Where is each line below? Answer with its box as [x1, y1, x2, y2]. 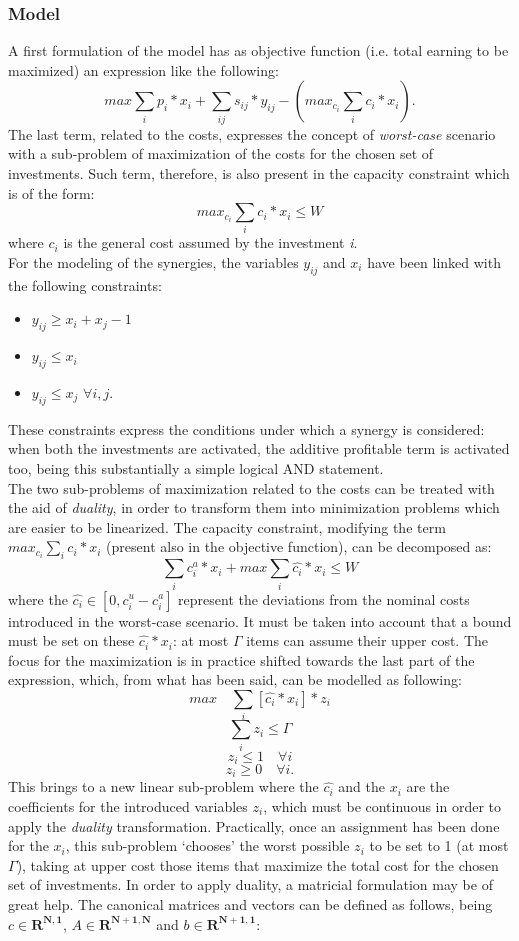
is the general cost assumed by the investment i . [63, 232, 358, 253]
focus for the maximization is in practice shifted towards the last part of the [8, 649, 475, 670]
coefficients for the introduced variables [8, 796, 248, 817]
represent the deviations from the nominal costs [178, 588, 470, 609]
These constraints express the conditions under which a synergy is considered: [8, 418, 485, 439]
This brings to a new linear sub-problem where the [8, 776, 319, 797]
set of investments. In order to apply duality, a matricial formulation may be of [8, 874, 493, 895]
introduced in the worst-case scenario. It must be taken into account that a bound [8, 610, 512, 631]
